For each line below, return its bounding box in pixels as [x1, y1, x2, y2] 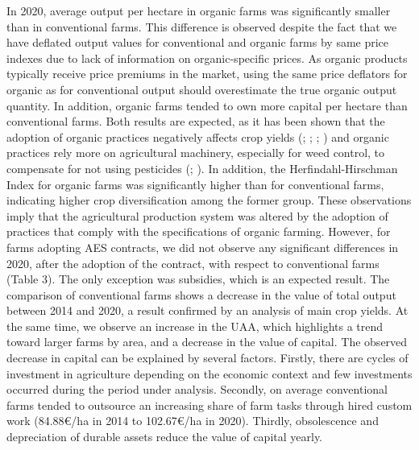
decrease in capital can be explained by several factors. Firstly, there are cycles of [6, 349, 409, 366]
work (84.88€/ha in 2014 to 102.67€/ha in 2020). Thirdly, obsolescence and [6, 412, 379, 429]
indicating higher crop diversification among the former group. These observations [6, 192, 412, 208]
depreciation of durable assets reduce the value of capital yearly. [6, 428, 322, 445]
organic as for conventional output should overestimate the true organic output [6, 81, 397, 97]
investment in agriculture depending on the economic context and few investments [6, 365, 413, 382]
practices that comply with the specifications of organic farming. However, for [6, 223, 391, 240]
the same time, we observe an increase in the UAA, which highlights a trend [6, 317, 384, 334]
